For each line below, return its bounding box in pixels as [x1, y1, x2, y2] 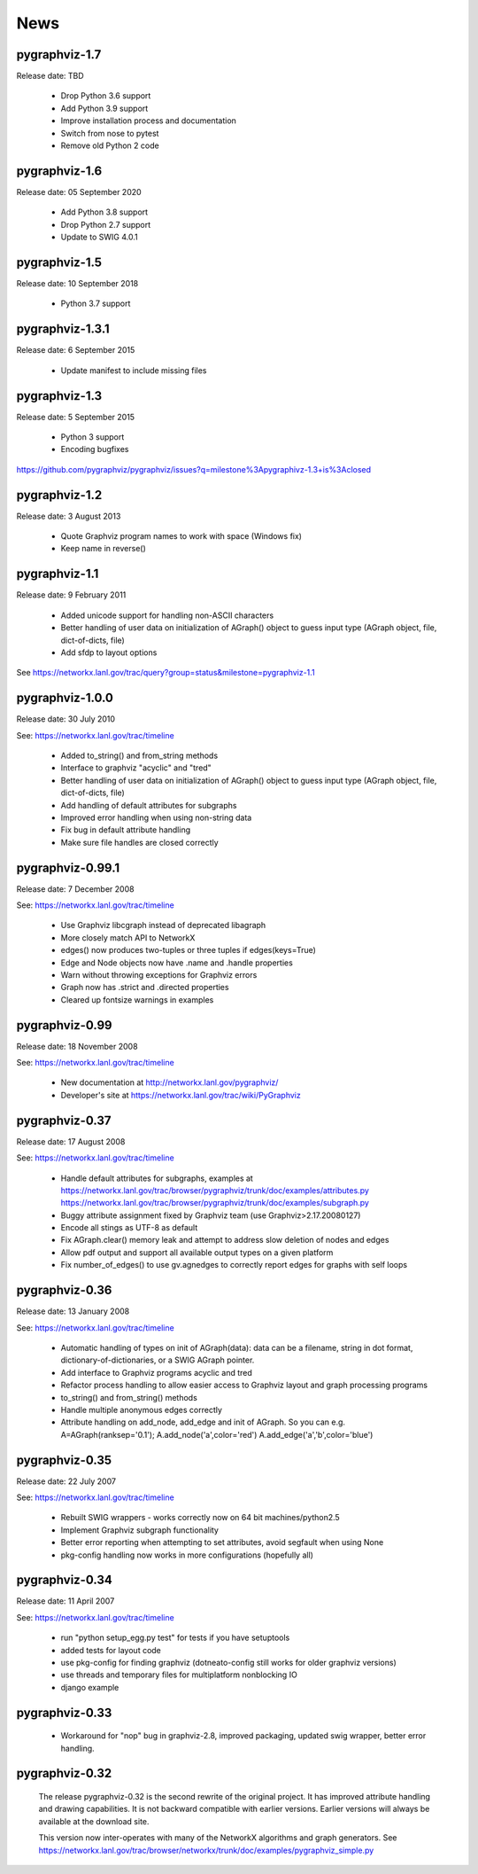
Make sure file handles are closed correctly [60, 837, 219, 847]
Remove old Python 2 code [60, 140, 159, 151]
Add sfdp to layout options [60, 647, 158, 658]
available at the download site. [38, 1815, 150, 1826]
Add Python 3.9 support [60, 103, 149, 113]
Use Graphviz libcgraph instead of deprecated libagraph [60, 920, 266, 931]
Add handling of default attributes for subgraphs [60, 800, 237, 810]
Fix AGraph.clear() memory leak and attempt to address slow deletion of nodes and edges [60, 1235, 389, 1245]
